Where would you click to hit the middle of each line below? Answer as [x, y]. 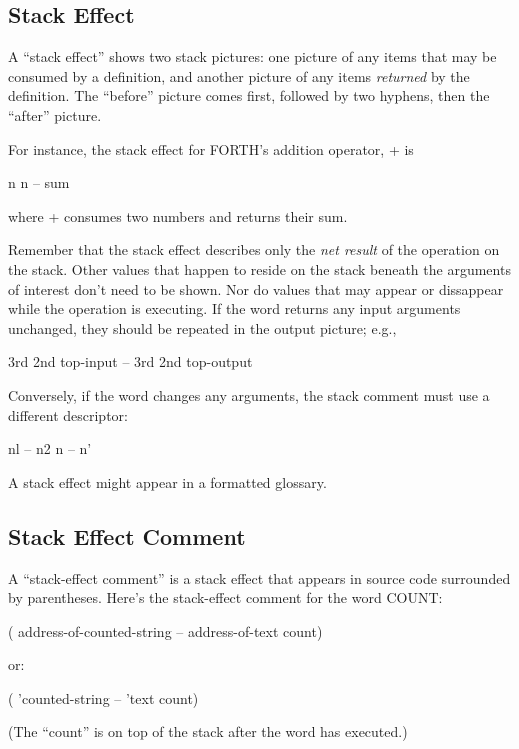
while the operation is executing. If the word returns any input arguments [234, 308]
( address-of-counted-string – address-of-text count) [165, 630]
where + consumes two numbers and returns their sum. [178, 215]
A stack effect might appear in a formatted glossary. [167, 481]
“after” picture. [55, 114]
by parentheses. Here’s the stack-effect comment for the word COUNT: [225, 597]
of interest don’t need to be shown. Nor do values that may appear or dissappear [256, 288]
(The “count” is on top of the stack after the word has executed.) [208, 731]
